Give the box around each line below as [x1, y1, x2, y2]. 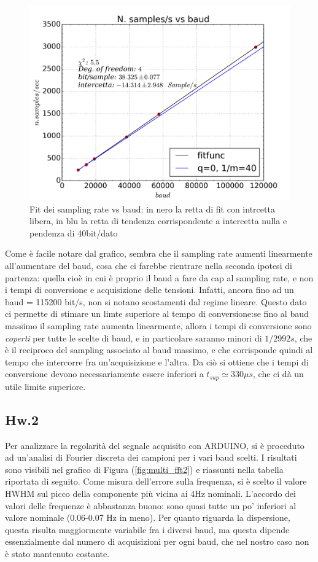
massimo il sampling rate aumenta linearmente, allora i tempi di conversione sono [5, 319, 312, 332]
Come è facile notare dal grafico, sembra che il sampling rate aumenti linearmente [5, 247, 312, 260]
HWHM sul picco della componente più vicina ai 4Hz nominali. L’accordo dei [5, 486, 296, 499]
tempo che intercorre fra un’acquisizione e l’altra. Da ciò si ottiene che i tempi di [5, 355, 309, 368]
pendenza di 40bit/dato [29, 226, 118, 239]
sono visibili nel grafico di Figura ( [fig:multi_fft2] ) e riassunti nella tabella [5, 462, 284, 475]
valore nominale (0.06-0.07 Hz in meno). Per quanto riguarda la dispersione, [5, 511, 290, 524]
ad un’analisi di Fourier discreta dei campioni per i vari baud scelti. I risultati [5, 451, 297, 464]
